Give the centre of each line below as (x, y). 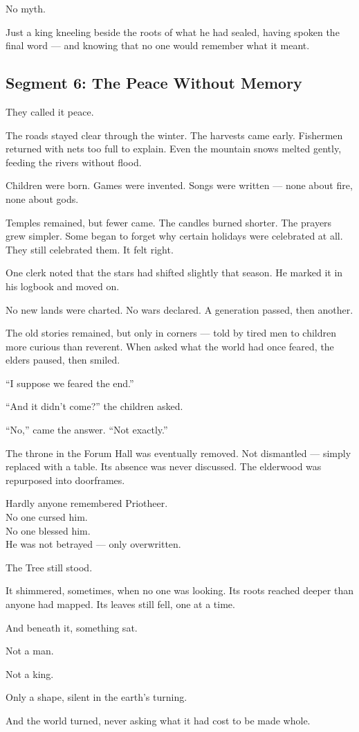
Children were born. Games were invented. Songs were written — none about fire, (179, 185)
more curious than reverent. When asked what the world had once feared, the (170, 346)
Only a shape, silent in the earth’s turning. (96, 697)
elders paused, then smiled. (63, 360)
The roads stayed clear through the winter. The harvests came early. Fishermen (174, 135)
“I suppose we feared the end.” (70, 383)
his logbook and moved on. (63, 286)
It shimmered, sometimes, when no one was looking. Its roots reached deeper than (180, 590)
